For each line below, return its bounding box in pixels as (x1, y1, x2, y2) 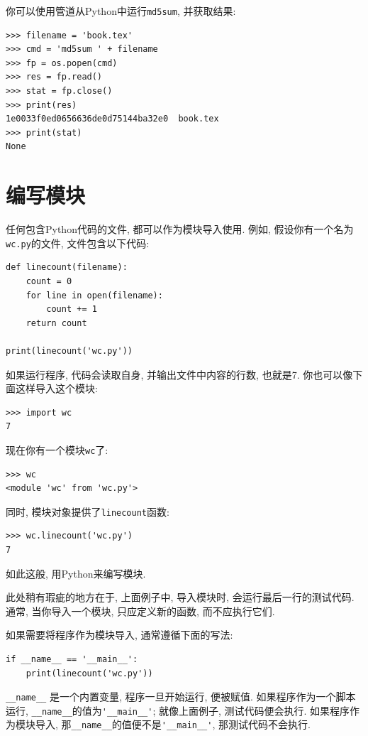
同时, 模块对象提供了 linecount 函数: (6, 504, 169, 519)
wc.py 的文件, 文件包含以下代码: (6, 235, 150, 250)
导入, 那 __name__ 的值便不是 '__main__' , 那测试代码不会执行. (35, 717, 311, 732)
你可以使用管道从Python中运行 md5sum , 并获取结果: (6, 4, 236, 18)
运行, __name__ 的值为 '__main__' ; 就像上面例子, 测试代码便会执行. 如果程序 (6, 703, 350, 718)
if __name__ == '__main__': (6, 654, 138, 664)
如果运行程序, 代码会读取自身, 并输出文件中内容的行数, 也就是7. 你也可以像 (6, 367, 353, 381)
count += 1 (46, 304, 97, 315)
